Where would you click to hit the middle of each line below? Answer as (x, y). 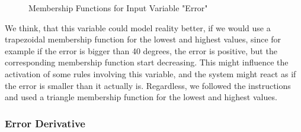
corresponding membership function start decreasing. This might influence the (147, 62)
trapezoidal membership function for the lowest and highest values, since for (143, 39)
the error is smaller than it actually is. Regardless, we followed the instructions (148, 85)
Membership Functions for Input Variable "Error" (118, 8)
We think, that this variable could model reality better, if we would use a (138, 27)
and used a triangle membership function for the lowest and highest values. (141, 97)
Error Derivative (45, 123)
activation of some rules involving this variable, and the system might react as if (150, 73)
